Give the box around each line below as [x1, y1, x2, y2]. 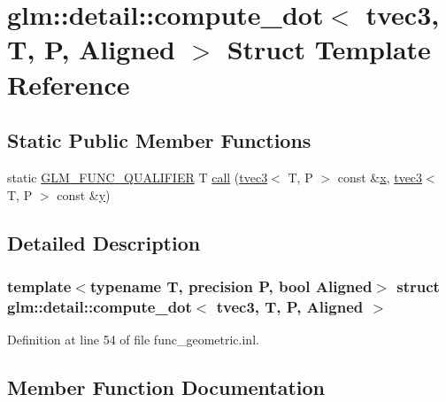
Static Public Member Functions [7, 127, 311, 154]
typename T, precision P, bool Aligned [89, 274, 373, 297]
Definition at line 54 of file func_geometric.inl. [7, 330, 259, 349]
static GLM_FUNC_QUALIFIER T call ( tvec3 [7, 167, 268, 186]
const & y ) [57, 185, 111, 204]
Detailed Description [7, 228, 201, 256]
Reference [7, 66, 130, 102]
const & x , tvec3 [337, 167, 423, 186]
